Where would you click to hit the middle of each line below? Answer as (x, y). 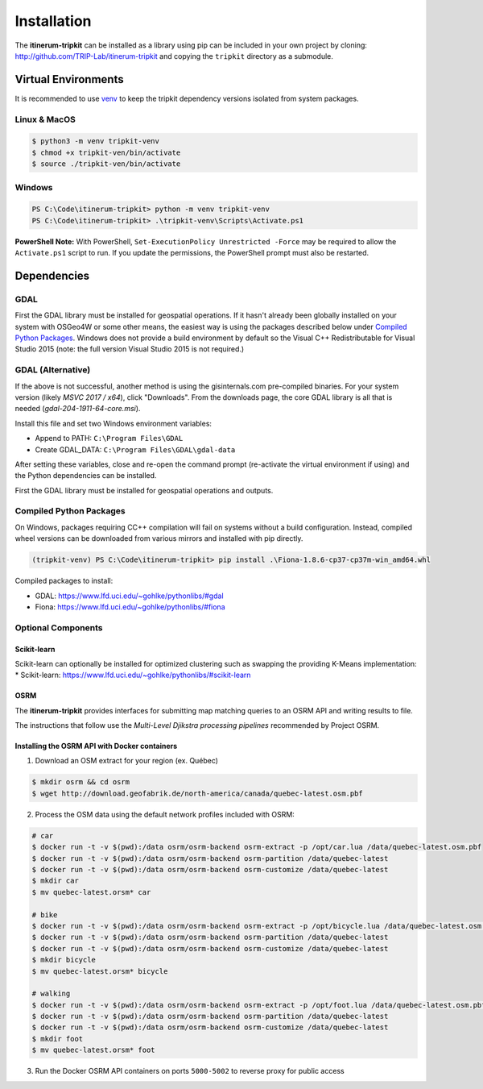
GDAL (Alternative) (53, 370)
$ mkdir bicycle (64, 960)
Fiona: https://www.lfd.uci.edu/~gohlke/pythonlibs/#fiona (130, 607)
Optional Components (59, 627)
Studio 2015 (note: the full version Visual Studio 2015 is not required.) (130, 349)
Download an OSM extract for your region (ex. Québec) (127, 761)
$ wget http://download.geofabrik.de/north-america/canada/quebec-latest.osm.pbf (198, 793)
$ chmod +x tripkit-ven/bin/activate (106, 152)
